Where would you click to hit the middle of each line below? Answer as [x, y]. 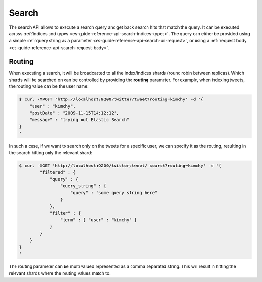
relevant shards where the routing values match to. [60, 273]
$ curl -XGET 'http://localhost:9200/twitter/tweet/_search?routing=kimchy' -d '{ [120, 166]
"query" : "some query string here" [114, 193]
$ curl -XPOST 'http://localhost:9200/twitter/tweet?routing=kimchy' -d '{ [111, 99]
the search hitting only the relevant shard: [50, 152]
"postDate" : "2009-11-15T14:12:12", [74, 113]
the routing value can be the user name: [49, 86]
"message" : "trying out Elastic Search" [79, 120]
